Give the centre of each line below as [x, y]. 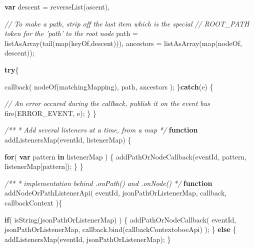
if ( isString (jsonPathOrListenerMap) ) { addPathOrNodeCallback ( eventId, [120, 219]
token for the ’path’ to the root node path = [71, 33]
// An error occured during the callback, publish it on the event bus [107, 103]
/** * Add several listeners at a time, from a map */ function [101, 130]
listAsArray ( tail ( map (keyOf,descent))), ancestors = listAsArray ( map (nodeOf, [123, 43]
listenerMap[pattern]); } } [44, 166]
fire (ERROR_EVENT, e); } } [51, 113]
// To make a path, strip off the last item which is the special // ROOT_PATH [127, 23]
